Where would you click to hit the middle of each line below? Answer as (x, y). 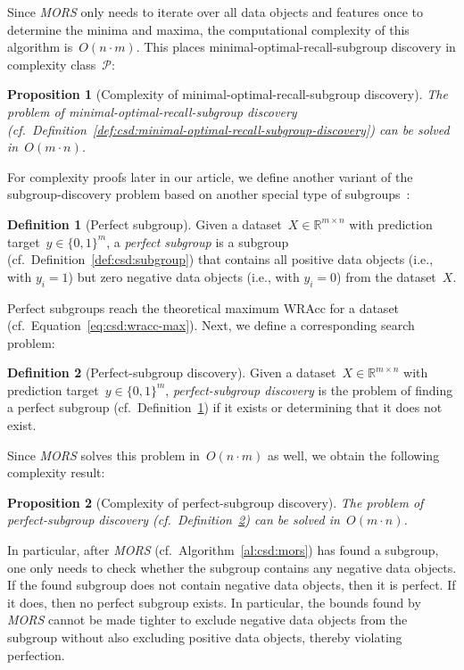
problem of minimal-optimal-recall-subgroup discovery (152, 111)
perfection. (36, 654)
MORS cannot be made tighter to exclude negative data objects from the (207, 620)
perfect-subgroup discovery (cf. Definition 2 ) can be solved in (174, 520)
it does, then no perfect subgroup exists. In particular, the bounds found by (214, 602)
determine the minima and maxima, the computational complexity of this (208, 29)
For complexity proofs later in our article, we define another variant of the (210, 176)
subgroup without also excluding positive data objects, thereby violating (205, 637)
